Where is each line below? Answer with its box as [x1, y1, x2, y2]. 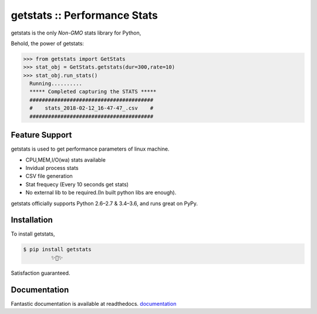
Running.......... [29, 80, 82, 87]
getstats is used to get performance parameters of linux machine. [11, 145, 170, 152]
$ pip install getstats [23, 246, 92, 253]
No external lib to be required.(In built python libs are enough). [25, 189, 177, 196]
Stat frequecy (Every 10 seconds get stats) [25, 180, 129, 187]
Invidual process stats [25, 164, 79, 171]
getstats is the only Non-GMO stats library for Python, [11, 29, 141, 36]
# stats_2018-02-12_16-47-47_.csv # [29, 105, 154, 111]
